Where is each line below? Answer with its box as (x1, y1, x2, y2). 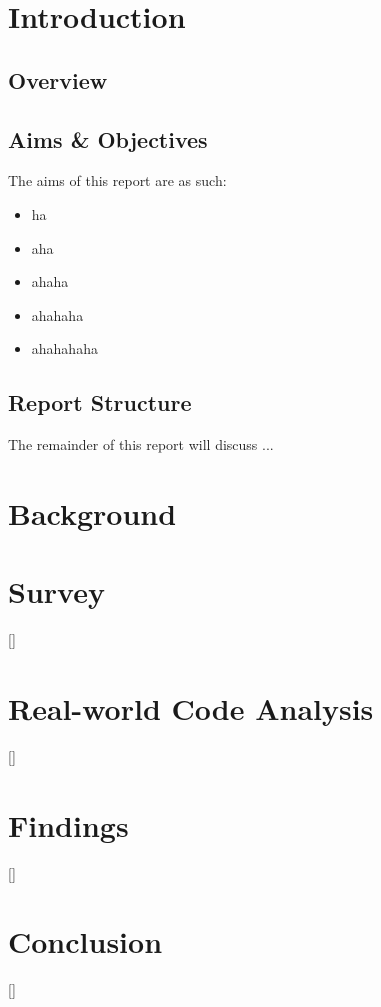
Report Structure (8, 387, 192, 418)
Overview (8, 64, 108, 95)
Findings (8, 804, 129, 845)
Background (8, 492, 177, 533)
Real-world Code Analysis (8, 688, 374, 728)
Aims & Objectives (8, 123, 208, 154)
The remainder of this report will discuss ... (8, 434, 274, 455)
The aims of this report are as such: (8, 170, 227, 191)
